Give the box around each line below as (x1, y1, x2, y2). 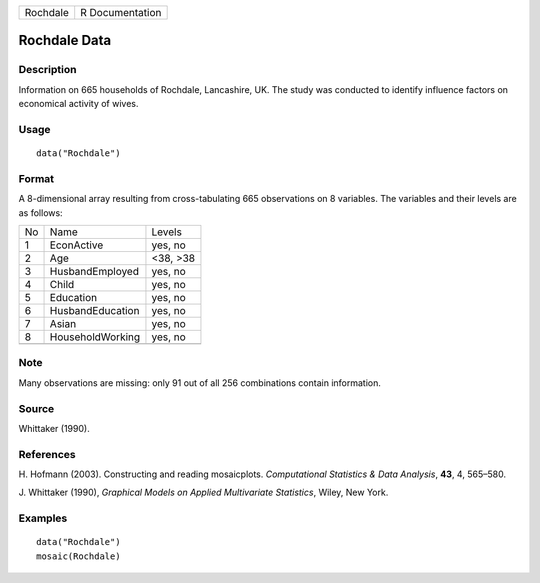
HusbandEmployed (49, 265, 140, 279)
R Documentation (80, 6, 162, 19)
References (18, 447, 76, 461)
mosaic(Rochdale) (36, 550, 121, 562)
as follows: (18, 206, 64, 219)
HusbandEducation (49, 304, 140, 318)
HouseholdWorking (49, 330, 141, 344)
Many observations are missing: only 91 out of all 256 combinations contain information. (18, 376, 382, 389)
